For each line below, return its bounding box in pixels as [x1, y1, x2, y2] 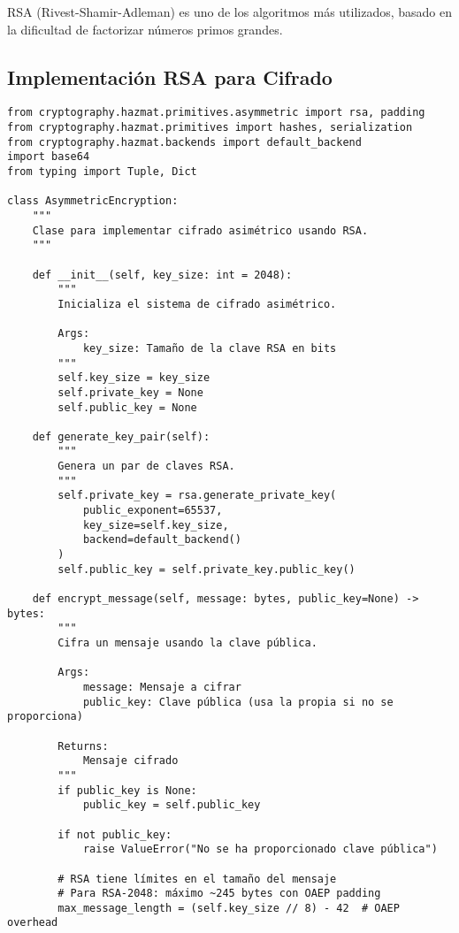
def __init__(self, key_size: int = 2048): [32, 268, 293, 281]
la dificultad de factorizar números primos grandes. [7, 19, 283, 38]
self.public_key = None [57, 401, 197, 414]
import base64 [7, 150, 90, 164]
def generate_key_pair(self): [32, 430, 210, 443]
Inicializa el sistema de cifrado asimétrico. [57, 297, 337, 310]
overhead [7, 916, 58, 929]
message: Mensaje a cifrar [82, 680, 241, 693]
